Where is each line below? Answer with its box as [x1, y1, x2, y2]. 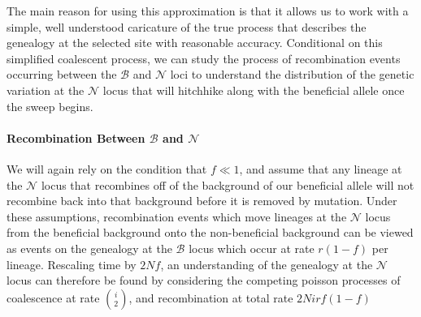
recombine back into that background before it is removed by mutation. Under [7, 192, 397, 209]
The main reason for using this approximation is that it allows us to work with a [7, 2, 409, 19]
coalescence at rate [7, 289, 100, 306]
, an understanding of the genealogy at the [160, 255, 373, 272]
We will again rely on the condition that [7, 160, 207, 177]
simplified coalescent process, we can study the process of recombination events [7, 49, 401, 66]
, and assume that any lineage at [239, 160, 402, 177]
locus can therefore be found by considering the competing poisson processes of [7, 272, 401, 289]
